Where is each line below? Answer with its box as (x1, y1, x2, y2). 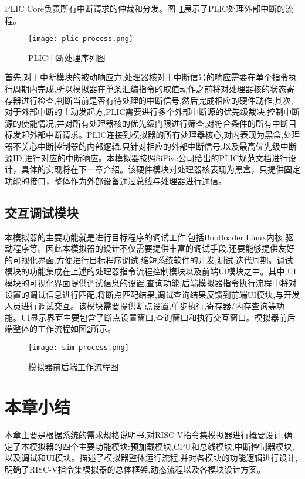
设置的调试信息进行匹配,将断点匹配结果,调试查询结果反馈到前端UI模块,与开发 (5, 288, 300, 300)
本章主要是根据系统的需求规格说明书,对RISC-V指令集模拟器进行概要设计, (5, 429, 284, 441)
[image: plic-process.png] (28, 35, 133, 43)
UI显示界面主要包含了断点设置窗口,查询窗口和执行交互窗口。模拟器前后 (21, 311, 296, 323)
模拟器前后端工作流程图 (28, 360, 118, 372)
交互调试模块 (5, 203, 79, 221)
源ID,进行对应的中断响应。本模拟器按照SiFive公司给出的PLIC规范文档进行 (5, 151, 289, 164)
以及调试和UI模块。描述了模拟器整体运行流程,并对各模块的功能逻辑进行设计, (5, 451, 298, 464)
